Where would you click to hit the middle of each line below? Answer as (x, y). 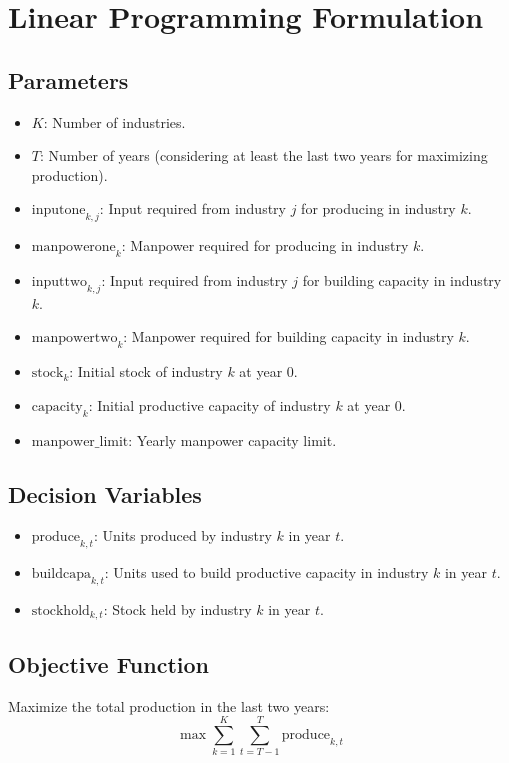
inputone (58, 210)
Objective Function (109, 663)
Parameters (68, 79)
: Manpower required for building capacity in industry (288, 336)
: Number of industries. (114, 121)
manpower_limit (80, 441)
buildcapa (61, 574)
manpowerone (73, 247)
